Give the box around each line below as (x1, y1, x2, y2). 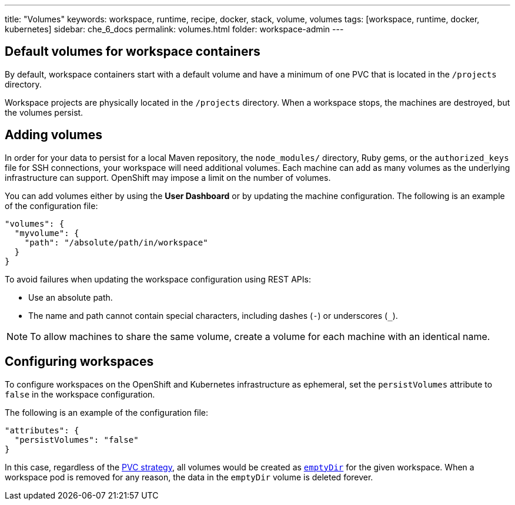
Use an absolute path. (28, 292, 113, 302)
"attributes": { (5, 425, 79, 435)
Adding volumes (5, 127, 102, 143)
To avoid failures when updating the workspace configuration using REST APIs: (5, 274, 311, 284)
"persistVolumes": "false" (14, 435, 139, 445)
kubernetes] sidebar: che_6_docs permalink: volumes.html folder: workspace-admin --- (5, 24, 344, 34)
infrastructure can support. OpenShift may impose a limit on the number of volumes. (5, 172, 331, 183)
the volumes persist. (5, 107, 83, 117)
